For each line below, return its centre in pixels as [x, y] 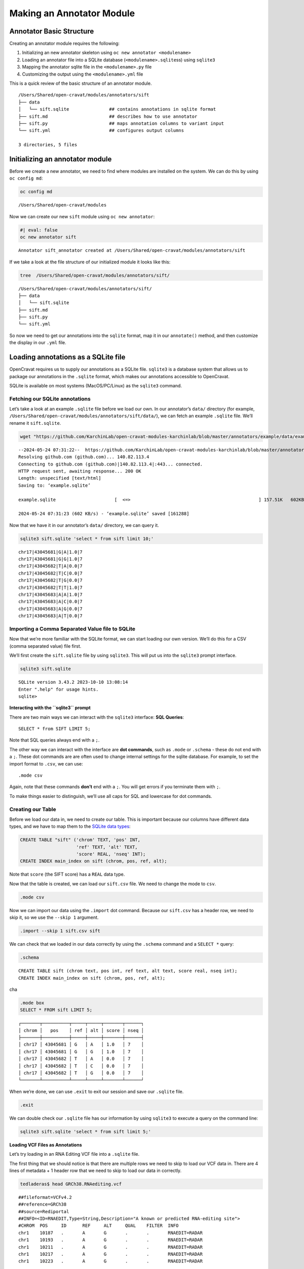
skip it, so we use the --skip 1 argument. [54, 917]
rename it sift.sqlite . [35, 423]
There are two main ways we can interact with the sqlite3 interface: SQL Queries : [97, 717]
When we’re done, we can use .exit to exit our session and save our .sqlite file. [97, 1091]
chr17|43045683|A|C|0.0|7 [51, 602]
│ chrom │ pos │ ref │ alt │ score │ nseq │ [81, 1030]
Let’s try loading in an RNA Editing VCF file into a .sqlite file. [74, 1154]
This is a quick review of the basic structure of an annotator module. [81, 83]
